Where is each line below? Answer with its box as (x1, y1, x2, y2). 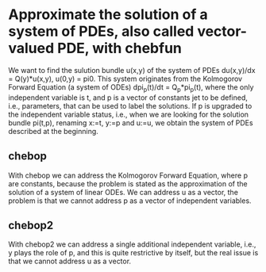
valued (8, 40, 55, 57)
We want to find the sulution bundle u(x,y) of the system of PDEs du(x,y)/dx (8, 65, 256, 75)
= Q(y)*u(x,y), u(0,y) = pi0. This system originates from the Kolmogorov (8, 74, 243, 83)
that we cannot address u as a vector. (8, 256, 132, 266)
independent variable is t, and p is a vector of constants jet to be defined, (8, 93, 249, 102)
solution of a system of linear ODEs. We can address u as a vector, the (8, 187, 238, 197)
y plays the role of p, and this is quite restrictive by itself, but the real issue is (8, 248, 259, 258)
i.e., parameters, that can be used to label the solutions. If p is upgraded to (8, 101, 253, 110)
